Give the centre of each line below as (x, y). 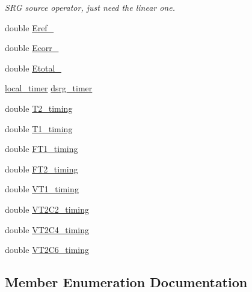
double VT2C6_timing (47, 250)
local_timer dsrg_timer (49, 88)
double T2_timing (39, 108)
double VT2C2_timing (47, 209)
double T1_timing (39, 128)
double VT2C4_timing (47, 229)
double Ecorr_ (32, 48)
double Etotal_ (33, 68)
